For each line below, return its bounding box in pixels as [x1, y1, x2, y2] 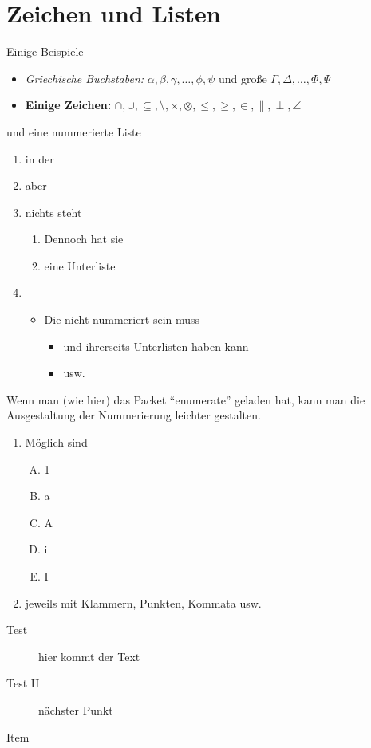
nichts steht [25, 203, 82, 220]
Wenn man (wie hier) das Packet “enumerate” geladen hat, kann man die [6, 391, 365, 407]
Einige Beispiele [6, 43, 84, 60]
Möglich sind [25, 434, 88, 451]
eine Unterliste [44, 257, 116, 274]
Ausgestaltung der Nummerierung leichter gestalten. [6, 407, 261, 423]
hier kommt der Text [38, 648, 140, 664]
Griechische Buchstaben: [25, 69, 144, 86]
